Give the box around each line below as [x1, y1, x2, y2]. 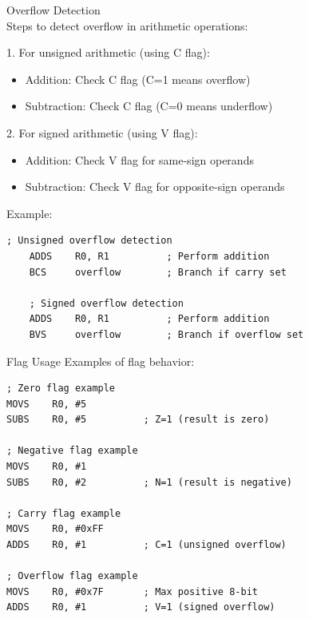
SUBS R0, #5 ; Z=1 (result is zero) [6, 414, 270, 426]
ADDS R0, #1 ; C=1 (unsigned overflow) [6, 539, 287, 551]
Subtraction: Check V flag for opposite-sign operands [25, 178, 285, 195]
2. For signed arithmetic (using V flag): [6, 124, 198, 141]
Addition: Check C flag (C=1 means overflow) [25, 70, 251, 87]
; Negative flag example [6, 445, 138, 457]
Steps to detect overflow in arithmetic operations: [6, 17, 248, 34]
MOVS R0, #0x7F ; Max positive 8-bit [6, 585, 258, 597]
